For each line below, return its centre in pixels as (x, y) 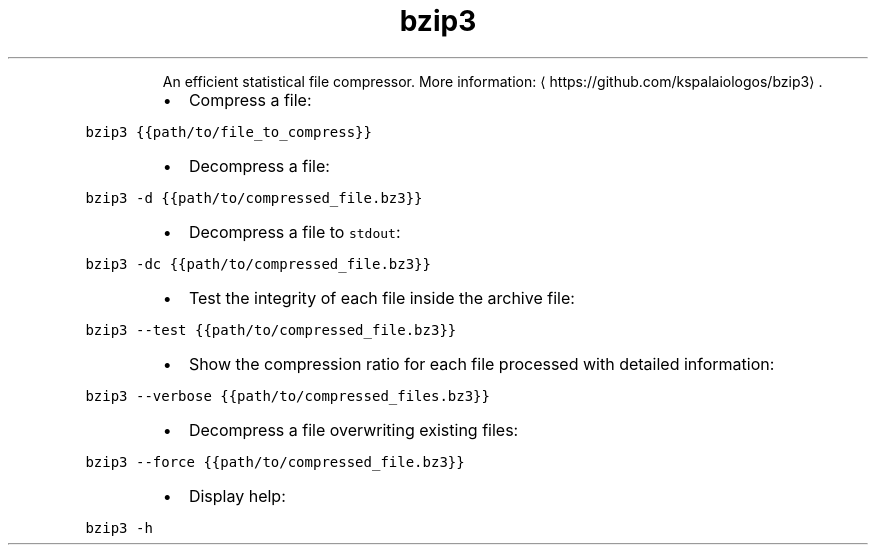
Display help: (237, 495)
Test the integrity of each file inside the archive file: (381, 297)
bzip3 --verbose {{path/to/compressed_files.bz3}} (287, 395)
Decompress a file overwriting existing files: (353, 429)
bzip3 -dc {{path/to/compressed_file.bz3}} (258, 263)
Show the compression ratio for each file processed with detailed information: (481, 363)
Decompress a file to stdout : (294, 231)
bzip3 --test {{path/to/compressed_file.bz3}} (271, 329)
